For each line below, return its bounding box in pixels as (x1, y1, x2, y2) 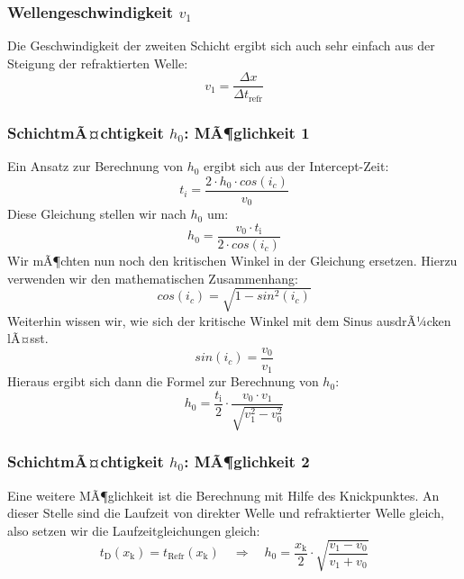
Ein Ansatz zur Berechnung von (7, 157, 183, 176)
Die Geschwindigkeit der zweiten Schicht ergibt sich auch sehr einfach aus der (7, 36, 435, 55)
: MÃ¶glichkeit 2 (184, 450, 310, 473)
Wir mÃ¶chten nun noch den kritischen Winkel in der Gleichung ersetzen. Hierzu (7, 250, 458, 269)
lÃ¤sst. (7, 329, 49, 348)
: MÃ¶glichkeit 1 (184, 121, 310, 143)
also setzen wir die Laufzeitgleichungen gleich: (7, 520, 260, 539)
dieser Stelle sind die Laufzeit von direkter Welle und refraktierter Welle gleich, (7, 503, 444, 522)
